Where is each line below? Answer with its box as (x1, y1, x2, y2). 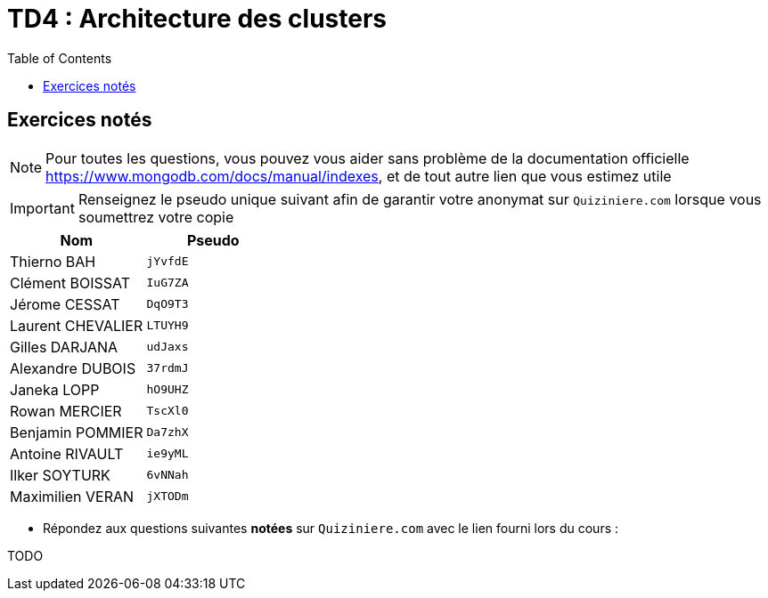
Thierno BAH (10, 252, 96, 271)
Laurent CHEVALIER (10, 316, 143, 335)
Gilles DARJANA (10, 337, 118, 356)
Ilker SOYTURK (10, 465, 110, 484)
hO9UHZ (146, 383, 189, 397)
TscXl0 (146, 404, 189, 418)
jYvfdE (146, 255, 189, 269)
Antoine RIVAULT (10, 444, 124, 463)
